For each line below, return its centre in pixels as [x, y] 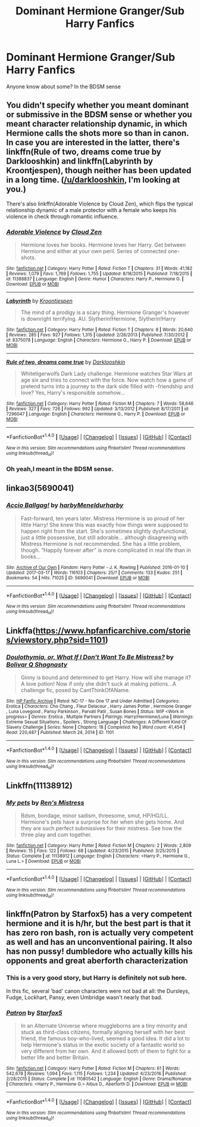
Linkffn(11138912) [39, 786]
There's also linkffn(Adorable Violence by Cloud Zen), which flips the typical [100, 204]
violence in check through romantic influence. [62, 216]
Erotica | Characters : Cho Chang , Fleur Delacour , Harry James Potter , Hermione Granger [99, 707]
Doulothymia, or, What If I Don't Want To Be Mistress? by [90, 657]
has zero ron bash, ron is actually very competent [100, 933]
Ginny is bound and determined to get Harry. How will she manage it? [106, 678]
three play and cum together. [56, 834]
